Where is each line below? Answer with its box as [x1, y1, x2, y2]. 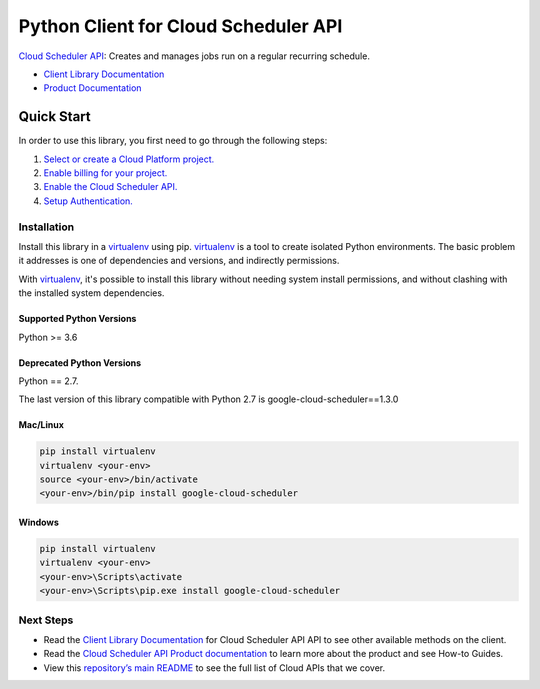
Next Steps [18, 613, 74, 627]
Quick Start [18, 108, 91, 125]
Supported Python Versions [18, 313, 137, 325]
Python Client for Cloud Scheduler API [18, 15, 343, 37]
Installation [18, 220, 75, 234]
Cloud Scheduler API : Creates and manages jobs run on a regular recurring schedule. [18, 50, 370, 62]
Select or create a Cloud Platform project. [43, 153, 215, 165]
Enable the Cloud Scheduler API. [43, 181, 178, 193]
